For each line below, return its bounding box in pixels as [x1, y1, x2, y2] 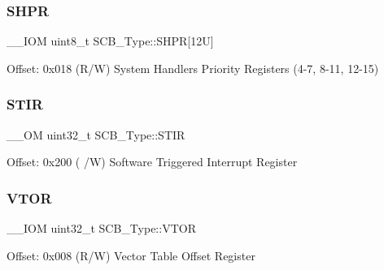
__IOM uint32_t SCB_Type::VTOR [7, 220, 196, 237]
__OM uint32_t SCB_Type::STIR [7, 126, 185, 143]
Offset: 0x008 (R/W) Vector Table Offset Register [7, 246, 255, 264]
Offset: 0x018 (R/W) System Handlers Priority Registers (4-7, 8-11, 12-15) [7, 59, 379, 76]
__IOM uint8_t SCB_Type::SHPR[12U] [7, 32, 214, 49]
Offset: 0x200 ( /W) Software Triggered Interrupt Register [7, 153, 298, 170]
